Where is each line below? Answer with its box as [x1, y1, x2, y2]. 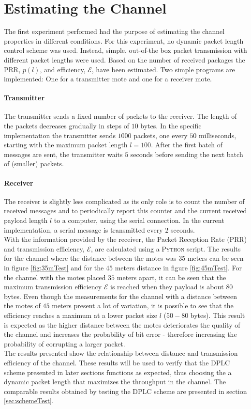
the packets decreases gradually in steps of [4, 121, 130, 131]
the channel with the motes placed [4, 272, 106, 282]
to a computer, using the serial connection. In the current [54, 215, 224, 225]
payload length [4, 215, 48, 225]
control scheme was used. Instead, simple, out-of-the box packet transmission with [4, 45, 247, 55]
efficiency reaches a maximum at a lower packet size [4, 310, 158, 320]
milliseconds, [198, 130, 236, 140]
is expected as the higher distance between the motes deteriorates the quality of [4, 319, 240, 330]
